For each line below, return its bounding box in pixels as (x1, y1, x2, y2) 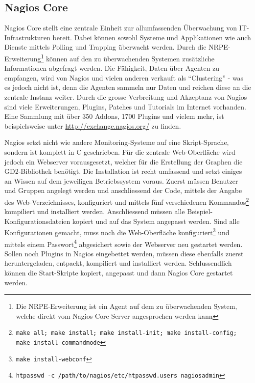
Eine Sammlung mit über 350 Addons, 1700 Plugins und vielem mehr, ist (4, 111, 224, 121)
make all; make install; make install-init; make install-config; (16, 329, 237, 337)
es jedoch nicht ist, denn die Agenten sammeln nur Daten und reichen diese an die (4, 82, 251, 92)
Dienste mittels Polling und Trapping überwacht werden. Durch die (4, 42, 207, 52)
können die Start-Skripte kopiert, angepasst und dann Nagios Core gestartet (4, 268, 233, 278)
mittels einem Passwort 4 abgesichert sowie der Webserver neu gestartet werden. (4, 237, 243, 249)
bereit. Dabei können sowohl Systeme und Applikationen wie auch (52, 32, 251, 42)
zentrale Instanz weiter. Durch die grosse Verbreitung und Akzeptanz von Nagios (4, 92, 247, 102)
